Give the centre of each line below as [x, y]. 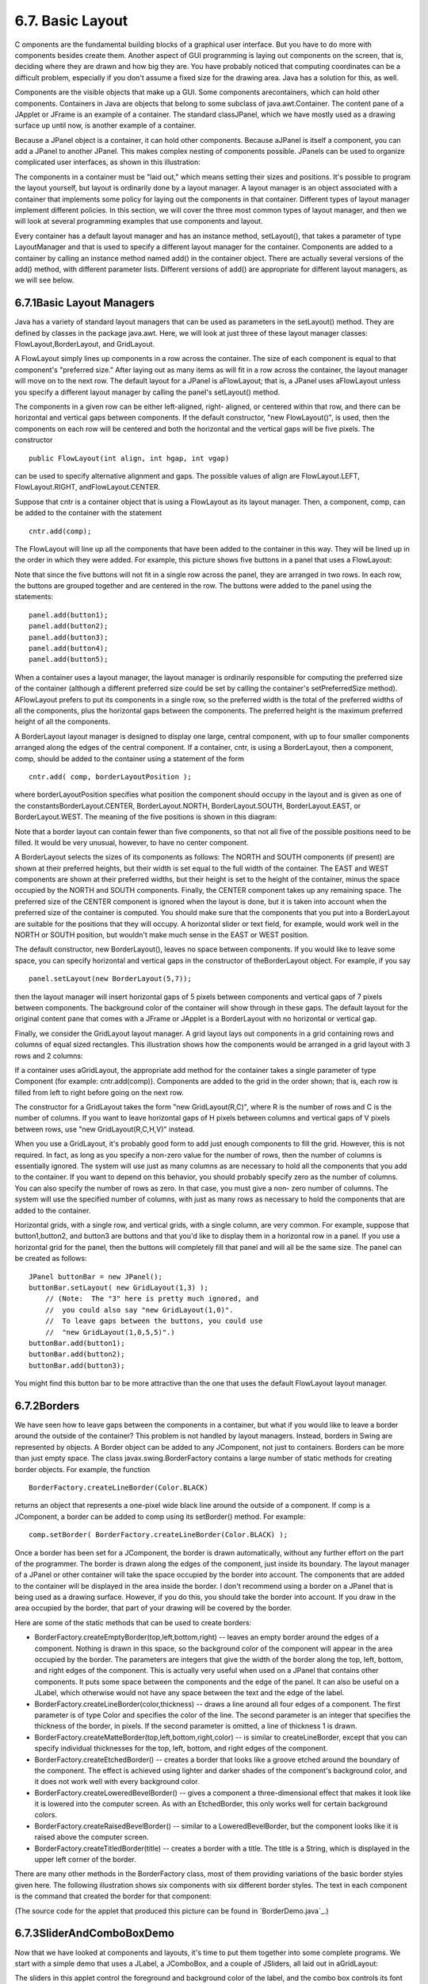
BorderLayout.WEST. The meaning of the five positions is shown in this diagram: [146, 817]
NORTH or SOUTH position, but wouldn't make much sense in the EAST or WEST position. [162, 935]
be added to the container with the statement [88, 513]
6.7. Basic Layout [71, 21]
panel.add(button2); [69, 626]
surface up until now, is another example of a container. [105, 125]
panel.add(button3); [69, 637]
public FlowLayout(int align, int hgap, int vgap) [129, 458]
